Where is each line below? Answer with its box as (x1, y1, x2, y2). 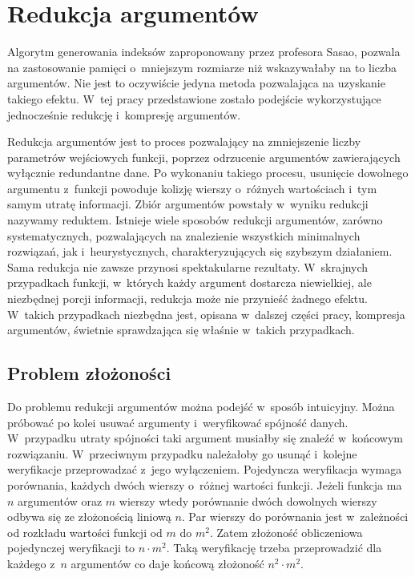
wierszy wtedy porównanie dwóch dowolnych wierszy (119, 492, 377, 509)
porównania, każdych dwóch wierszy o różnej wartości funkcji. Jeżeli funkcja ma (7, 476, 402, 493)
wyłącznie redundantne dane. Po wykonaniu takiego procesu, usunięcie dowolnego (7, 164, 409, 181)
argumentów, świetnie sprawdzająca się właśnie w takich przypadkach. (7, 321, 355, 338)
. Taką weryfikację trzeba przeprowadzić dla (166, 539, 382, 556)
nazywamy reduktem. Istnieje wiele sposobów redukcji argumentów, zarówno (7, 212, 383, 228)
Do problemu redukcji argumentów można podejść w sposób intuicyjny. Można (7, 398, 395, 415)
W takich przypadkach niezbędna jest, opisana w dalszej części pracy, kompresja (7, 305, 405, 322)
